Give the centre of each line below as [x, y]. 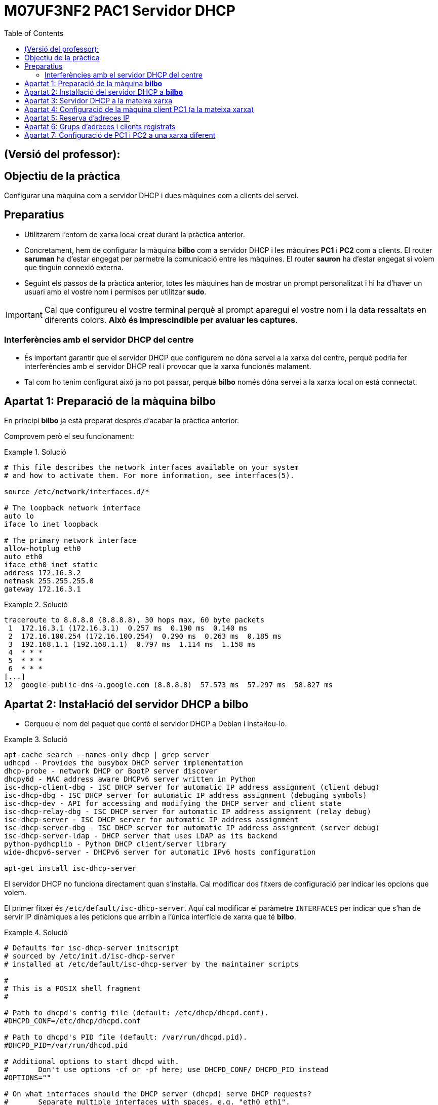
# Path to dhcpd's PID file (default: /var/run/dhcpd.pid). [126, 1037]
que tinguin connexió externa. [74, 267]
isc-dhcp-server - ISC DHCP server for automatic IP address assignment [151, 820]
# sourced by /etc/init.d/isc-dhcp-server [90, 956]
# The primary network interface [70, 541]
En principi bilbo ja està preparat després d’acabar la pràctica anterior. [122, 421]
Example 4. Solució [36, 933]
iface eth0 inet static [51, 565]
